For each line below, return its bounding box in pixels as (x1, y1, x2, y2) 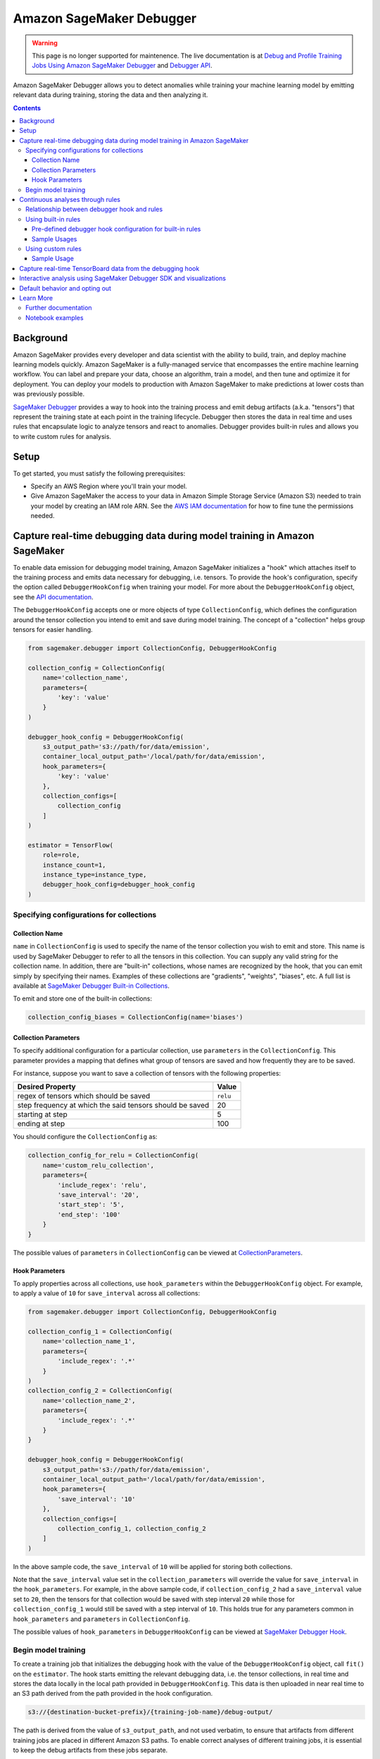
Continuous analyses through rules (19, 196, 121, 204)
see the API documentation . (13, 592, 94, 601)
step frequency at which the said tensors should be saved (17, 1100, 210, 1110)
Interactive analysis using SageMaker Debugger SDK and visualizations (19, 274, 227, 283)
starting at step (17, 1110, 68, 1119)
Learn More (19, 293, 53, 302)
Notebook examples (25, 313, 84, 322)
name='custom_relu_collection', (42, 1161, 155, 1169)
